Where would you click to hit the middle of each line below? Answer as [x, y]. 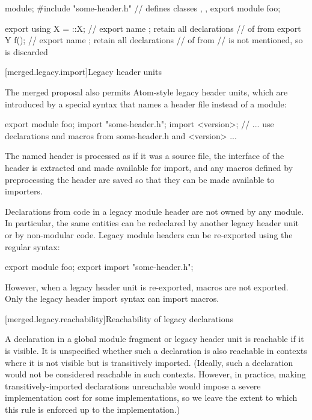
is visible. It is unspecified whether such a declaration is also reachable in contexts [156, 351]
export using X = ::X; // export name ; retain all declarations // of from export [153, 28]
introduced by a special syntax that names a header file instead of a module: [146, 103]
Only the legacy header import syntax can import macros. [112, 298]
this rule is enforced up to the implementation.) [93, 409]
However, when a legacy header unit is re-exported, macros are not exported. [147, 286]
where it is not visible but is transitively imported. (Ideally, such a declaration [149, 362]
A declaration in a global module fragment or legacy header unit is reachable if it [154, 339]
